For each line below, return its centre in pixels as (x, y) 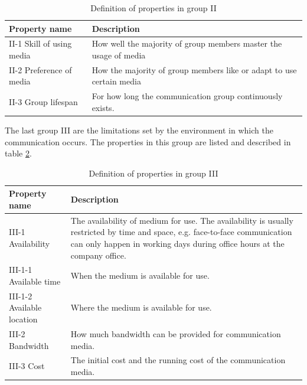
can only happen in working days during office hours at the (177, 243)
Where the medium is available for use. (141, 307)
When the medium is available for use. (140, 275)
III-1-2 (21, 296)
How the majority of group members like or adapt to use (194, 69)
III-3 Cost (27, 366)
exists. (103, 107)
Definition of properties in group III (153, 173)
